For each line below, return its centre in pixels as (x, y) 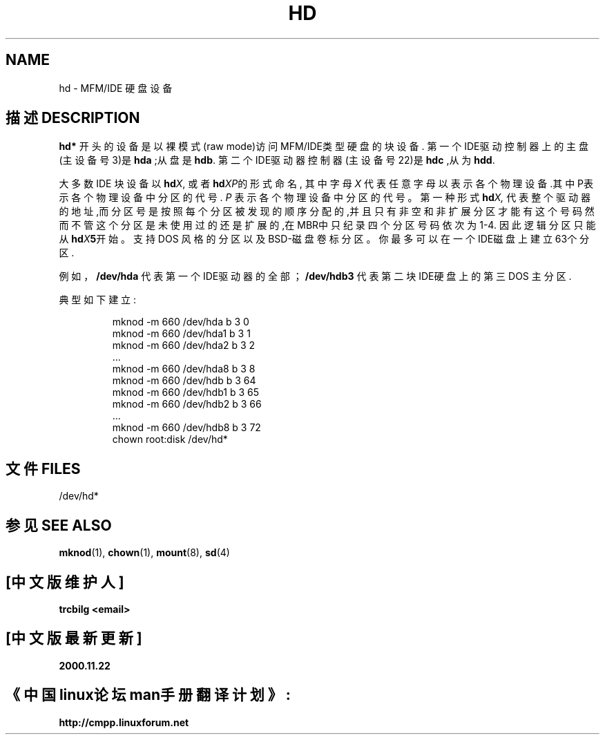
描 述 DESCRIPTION (73, 118)
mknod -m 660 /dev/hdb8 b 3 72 (186, 428)
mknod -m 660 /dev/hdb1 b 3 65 (185, 392)
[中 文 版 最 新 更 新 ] (74, 638)
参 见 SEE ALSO (59, 525)
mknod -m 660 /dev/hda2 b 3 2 (184, 345)
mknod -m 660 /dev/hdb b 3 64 (184, 381)
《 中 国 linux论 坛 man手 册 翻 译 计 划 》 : (148, 695)
